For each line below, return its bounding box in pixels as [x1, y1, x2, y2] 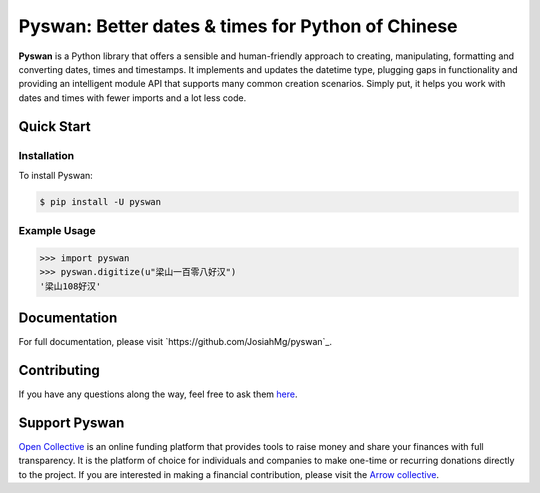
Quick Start [18, 118, 91, 135]
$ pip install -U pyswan [39, 196, 162, 207]
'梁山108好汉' [39, 280, 102, 292]
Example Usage [18, 224, 96, 238]
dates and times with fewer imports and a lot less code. [18, 91, 247, 104]
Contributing [18, 362, 100, 379]
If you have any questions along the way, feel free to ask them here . [18, 388, 299, 400]
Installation [18, 148, 75, 162]
